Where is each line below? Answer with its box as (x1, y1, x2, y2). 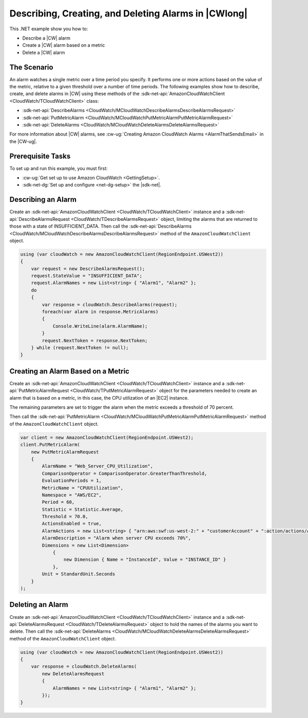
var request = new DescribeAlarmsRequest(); (31, 266, 145, 272)
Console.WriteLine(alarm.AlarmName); (52, 323, 148, 329)
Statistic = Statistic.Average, (42, 506, 123, 512)
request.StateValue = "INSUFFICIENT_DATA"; (31, 273, 142, 279)
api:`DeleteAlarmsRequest (9, 621, 65, 627)
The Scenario (9, 63, 53, 71)
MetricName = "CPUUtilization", (42, 485, 123, 490)
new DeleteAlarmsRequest (42, 671, 105, 676)
